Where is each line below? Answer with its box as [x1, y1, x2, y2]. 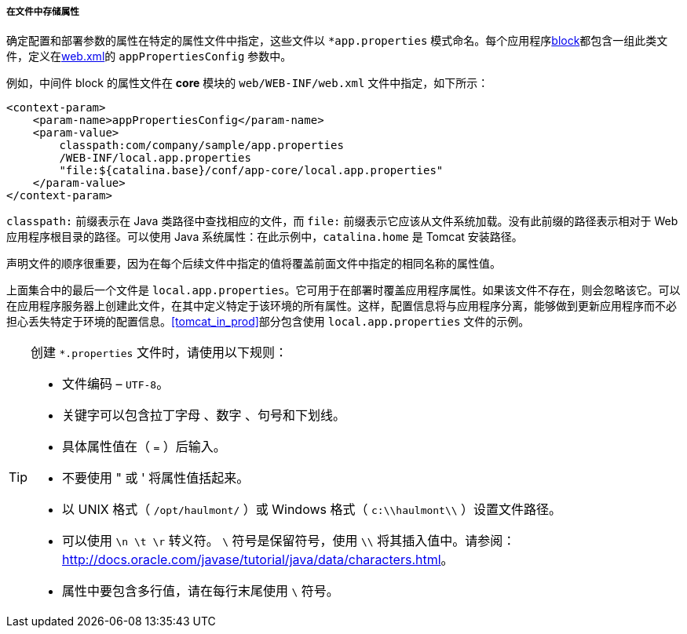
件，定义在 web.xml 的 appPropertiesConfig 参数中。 [6, 49, 292, 64]
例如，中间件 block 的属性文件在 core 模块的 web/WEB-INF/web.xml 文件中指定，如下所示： [6, 76, 489, 90]
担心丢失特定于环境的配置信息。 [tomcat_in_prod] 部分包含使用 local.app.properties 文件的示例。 [6, 315, 530, 329]
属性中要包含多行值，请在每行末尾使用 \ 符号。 [62, 583, 339, 599]
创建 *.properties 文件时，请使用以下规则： [31, 344, 287, 361]
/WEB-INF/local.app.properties [59, 151, 251, 165]
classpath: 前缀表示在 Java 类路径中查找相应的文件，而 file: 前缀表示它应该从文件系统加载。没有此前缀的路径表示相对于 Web [6, 214, 678, 228]
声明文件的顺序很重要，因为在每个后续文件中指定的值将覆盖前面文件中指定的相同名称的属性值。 [6, 257, 501, 271]
